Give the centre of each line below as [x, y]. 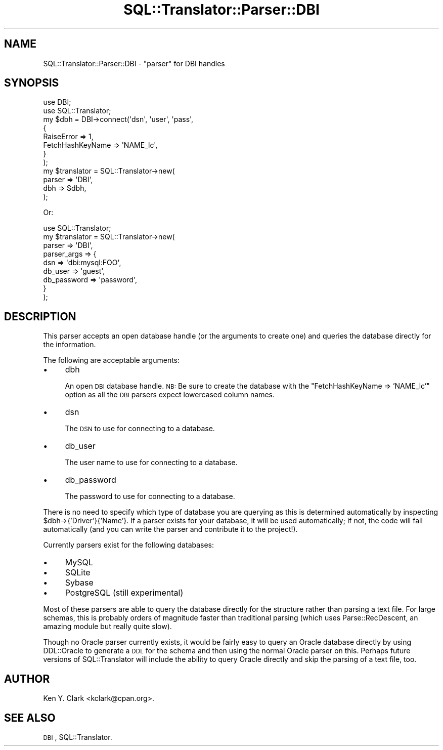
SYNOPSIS [32, 83]
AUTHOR [27, 679]
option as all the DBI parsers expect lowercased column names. [170, 395]
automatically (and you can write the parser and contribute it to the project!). [170, 529]
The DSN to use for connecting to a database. [140, 429]
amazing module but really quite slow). [107, 627]
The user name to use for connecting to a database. [151, 463]
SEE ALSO [30, 718]
